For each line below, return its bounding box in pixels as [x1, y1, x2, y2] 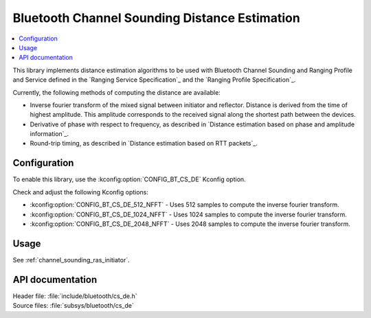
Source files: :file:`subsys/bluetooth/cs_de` [12, 302, 134, 310]
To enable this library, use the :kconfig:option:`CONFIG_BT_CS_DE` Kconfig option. [12, 175, 247, 183]
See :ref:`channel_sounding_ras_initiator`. [12, 255, 130, 264]
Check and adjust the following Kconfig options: [12, 188, 149, 196]
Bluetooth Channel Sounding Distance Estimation [12, 10, 300, 25]
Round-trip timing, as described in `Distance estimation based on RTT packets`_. [30, 139, 258, 148]
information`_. [30, 130, 69, 138]
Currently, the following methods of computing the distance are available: [12, 88, 221, 96]
